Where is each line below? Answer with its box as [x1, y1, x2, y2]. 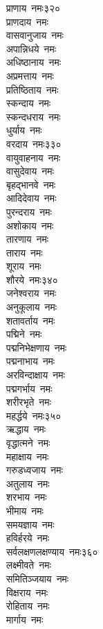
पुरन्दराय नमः [6, 204, 52, 218]
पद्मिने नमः [6, 327, 42, 341]
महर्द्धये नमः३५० [6, 408, 62, 422]
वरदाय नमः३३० [6, 136, 62, 150]
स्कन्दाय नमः [6, 96, 51, 110]
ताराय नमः [6, 245, 43, 259]
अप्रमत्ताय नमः [6, 68, 54, 83]
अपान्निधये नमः [6, 41, 57, 55]
